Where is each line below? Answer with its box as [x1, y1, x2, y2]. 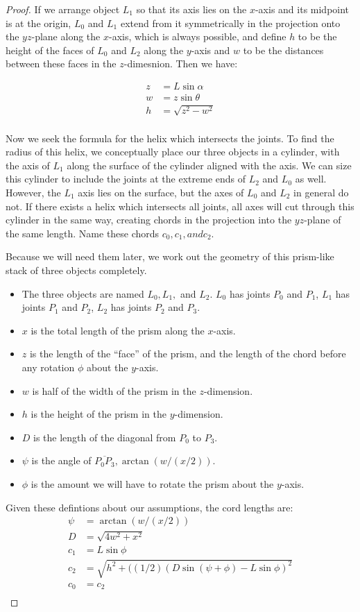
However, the [6, 185, 61, 200]
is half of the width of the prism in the [32, 383, 196, 398]
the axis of [6, 158, 50, 172]
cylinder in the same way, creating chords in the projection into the [6, 212, 292, 227]
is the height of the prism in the [31, 407, 166, 421]
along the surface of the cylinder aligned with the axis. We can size [67, 158, 352, 172]
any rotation [22, 359, 75, 374]
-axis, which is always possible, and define [108, 29, 286, 44]
